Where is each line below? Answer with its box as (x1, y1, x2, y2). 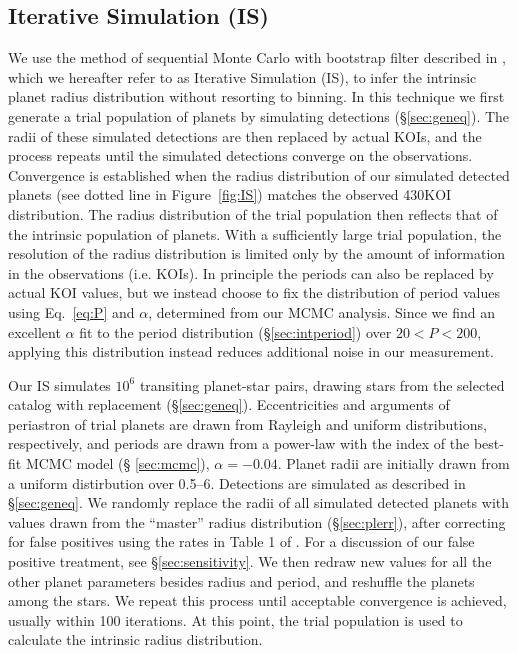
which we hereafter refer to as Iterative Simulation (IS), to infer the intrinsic (8, 66, 477, 87)
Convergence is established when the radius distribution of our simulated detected (8, 164, 510, 185)
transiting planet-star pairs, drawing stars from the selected (139, 374, 505, 395)
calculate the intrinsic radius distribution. (8, 629, 263, 650)
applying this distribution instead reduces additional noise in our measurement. (8, 341, 495, 362)
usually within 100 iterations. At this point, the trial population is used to (8, 609, 463, 630)
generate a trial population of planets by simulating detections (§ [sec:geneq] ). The (8, 105, 510, 126)
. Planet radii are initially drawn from (277, 453, 510, 474)
